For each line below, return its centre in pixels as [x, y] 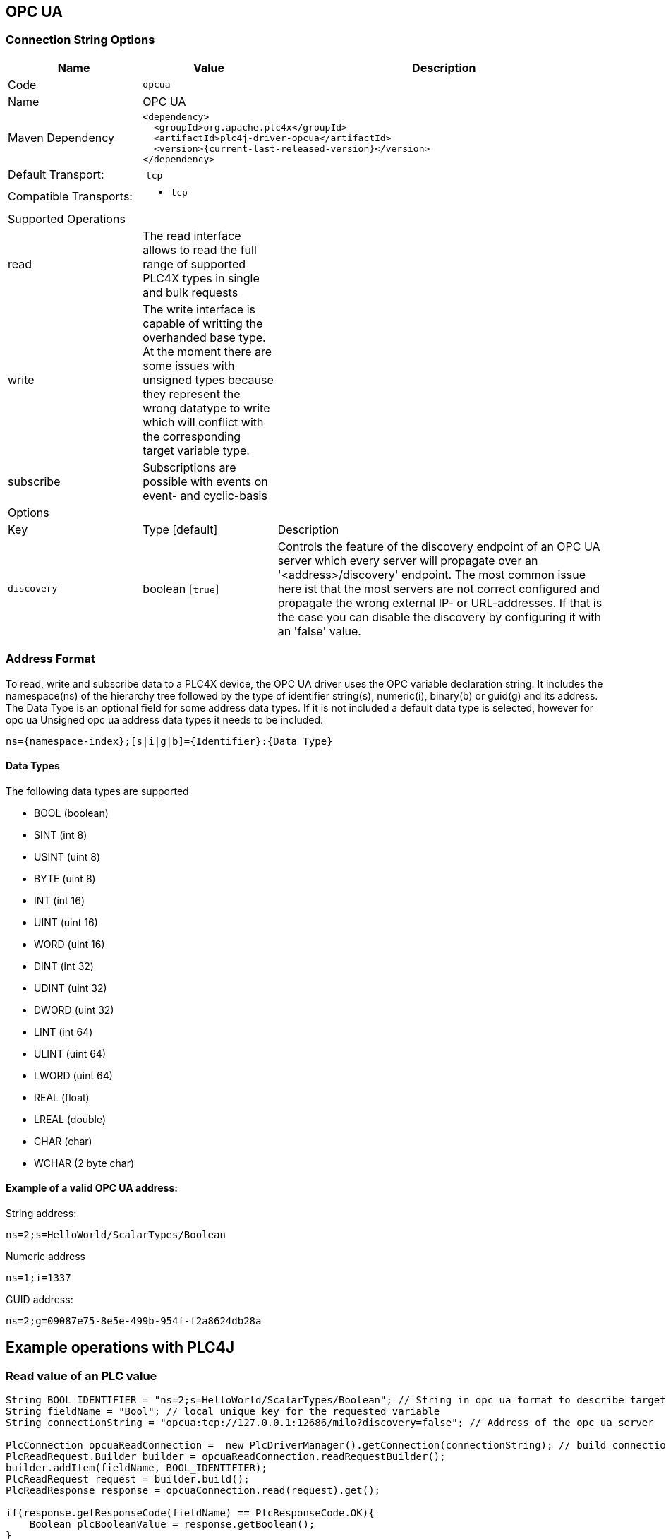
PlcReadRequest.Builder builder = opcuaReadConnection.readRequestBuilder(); [226, 1457]
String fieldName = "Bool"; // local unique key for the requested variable [223, 1412]
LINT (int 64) [63, 1031]
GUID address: [40, 1299]
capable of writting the [203, 323]
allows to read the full [200, 250]
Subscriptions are [189, 467]
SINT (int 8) [61, 834]
